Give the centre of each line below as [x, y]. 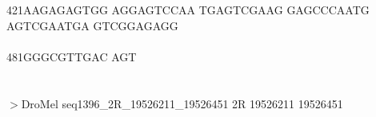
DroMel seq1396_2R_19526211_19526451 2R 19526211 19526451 [182, 103]
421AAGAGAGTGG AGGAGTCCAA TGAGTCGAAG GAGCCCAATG [188, 10]
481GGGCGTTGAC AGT [72, 56]
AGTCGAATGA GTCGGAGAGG [92, 25]
